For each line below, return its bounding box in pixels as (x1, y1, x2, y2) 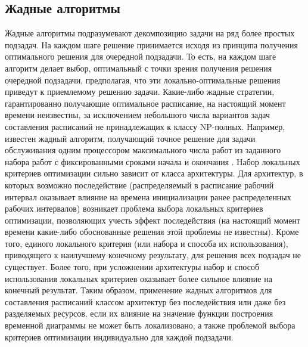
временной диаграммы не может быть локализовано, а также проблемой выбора (5, 319, 295, 331)
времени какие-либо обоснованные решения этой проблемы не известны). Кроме (5, 225, 299, 238)
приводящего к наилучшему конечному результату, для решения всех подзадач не (5, 249, 301, 261)
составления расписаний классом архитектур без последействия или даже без (5, 295, 286, 308)
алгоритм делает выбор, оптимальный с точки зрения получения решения (5, 61, 272, 74)
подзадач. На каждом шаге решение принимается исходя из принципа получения (5, 38, 298, 51)
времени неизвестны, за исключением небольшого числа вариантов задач (5, 109, 270, 121)
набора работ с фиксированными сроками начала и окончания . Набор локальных (5, 155, 300, 168)
